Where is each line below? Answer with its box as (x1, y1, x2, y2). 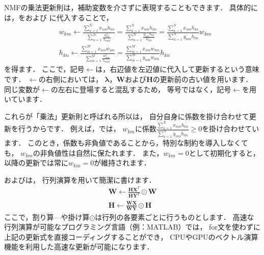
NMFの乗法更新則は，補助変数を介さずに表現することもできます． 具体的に (4, 2, 258, 12)
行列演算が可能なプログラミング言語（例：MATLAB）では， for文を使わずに (4, 221, 260, 232)
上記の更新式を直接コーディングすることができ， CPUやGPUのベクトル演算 (4, 231, 258, 242)
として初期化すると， (189, 147, 260, 158)
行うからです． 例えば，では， (18, 123, 120, 134)
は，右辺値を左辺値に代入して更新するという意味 (95, 64, 259, 74)
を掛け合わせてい (202, 123, 259, 134)
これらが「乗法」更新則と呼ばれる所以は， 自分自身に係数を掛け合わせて (4, 110, 249, 121)
